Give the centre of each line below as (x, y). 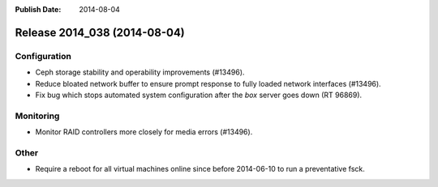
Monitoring (37, 116)
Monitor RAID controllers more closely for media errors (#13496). (144, 132)
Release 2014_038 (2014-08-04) (100, 32)
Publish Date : (38, 9)
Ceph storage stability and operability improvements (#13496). (140, 72)
